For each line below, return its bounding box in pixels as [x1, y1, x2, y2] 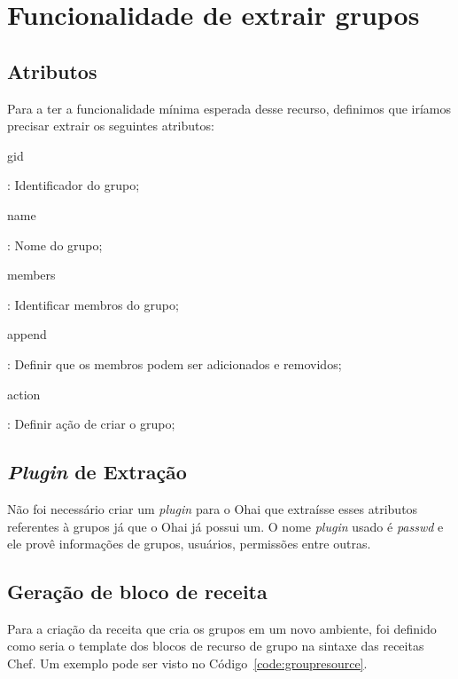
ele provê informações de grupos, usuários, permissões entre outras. [7, 534, 371, 553]
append [7, 325, 47, 343]
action [7, 384, 41, 403]
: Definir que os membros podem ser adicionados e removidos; [7, 354, 342, 373]
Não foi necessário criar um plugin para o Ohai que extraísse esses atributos [7, 499, 418, 517]
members [7, 265, 56, 284]
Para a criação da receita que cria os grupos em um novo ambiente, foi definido [7, 619, 437, 637]
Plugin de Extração [7, 458, 187, 486]
